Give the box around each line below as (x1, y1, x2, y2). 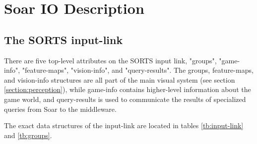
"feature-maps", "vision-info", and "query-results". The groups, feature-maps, (22, 65, 254, 75)
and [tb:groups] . (4, 130, 52, 140)
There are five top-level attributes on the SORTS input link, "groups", (4, 55, 217, 65)
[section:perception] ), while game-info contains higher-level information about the (4, 84, 251, 95)
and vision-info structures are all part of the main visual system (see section (4, 74, 235, 85)
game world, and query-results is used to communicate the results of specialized (4, 94, 246, 104)
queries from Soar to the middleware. (4, 103, 117, 114)
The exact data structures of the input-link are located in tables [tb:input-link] (4, 120, 244, 131)
